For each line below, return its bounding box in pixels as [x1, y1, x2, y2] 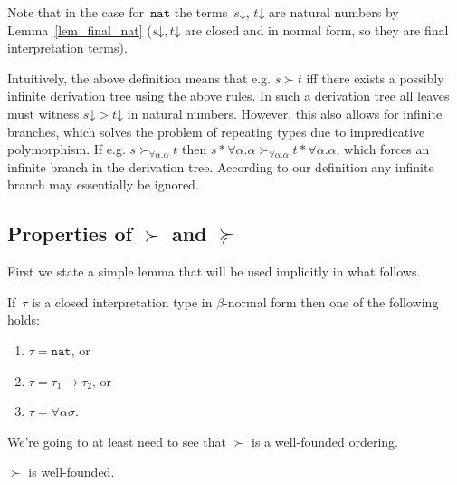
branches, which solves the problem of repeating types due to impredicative [7, 121, 425, 141]
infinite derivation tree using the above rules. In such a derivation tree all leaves [7, 86, 450, 105]
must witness [7, 103, 80, 122]
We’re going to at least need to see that [7, 432, 227, 451]
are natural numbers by [269, 3, 399, 21]
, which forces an [336, 140, 430, 159]
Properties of [7, 219, 132, 247]
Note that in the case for [7, 3, 144, 21]
